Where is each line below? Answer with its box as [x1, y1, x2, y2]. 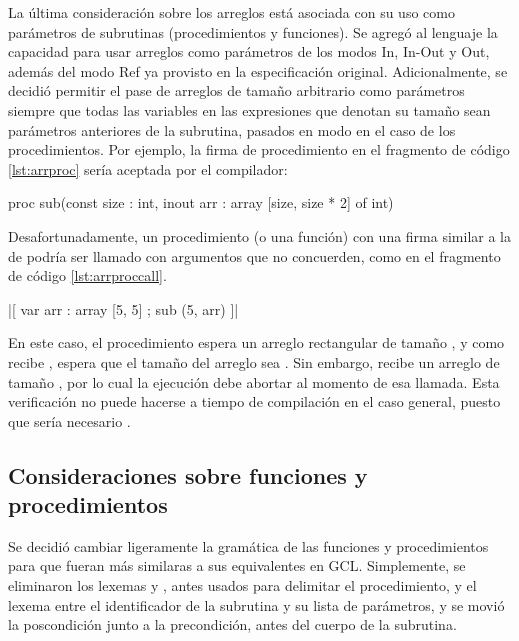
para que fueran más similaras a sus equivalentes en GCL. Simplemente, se [8, 555, 466, 576]
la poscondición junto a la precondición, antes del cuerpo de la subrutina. [8, 614, 457, 635]
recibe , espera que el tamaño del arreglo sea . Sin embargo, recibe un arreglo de [8, 351, 500, 372]
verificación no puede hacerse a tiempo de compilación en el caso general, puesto [8, 391, 501, 412]
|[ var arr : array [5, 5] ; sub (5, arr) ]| [8, 298, 239, 319]
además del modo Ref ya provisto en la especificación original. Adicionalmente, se [8, 60, 508, 81]
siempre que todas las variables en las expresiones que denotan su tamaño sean [8, 99, 491, 120]
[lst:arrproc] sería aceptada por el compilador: [8, 158, 288, 179]
